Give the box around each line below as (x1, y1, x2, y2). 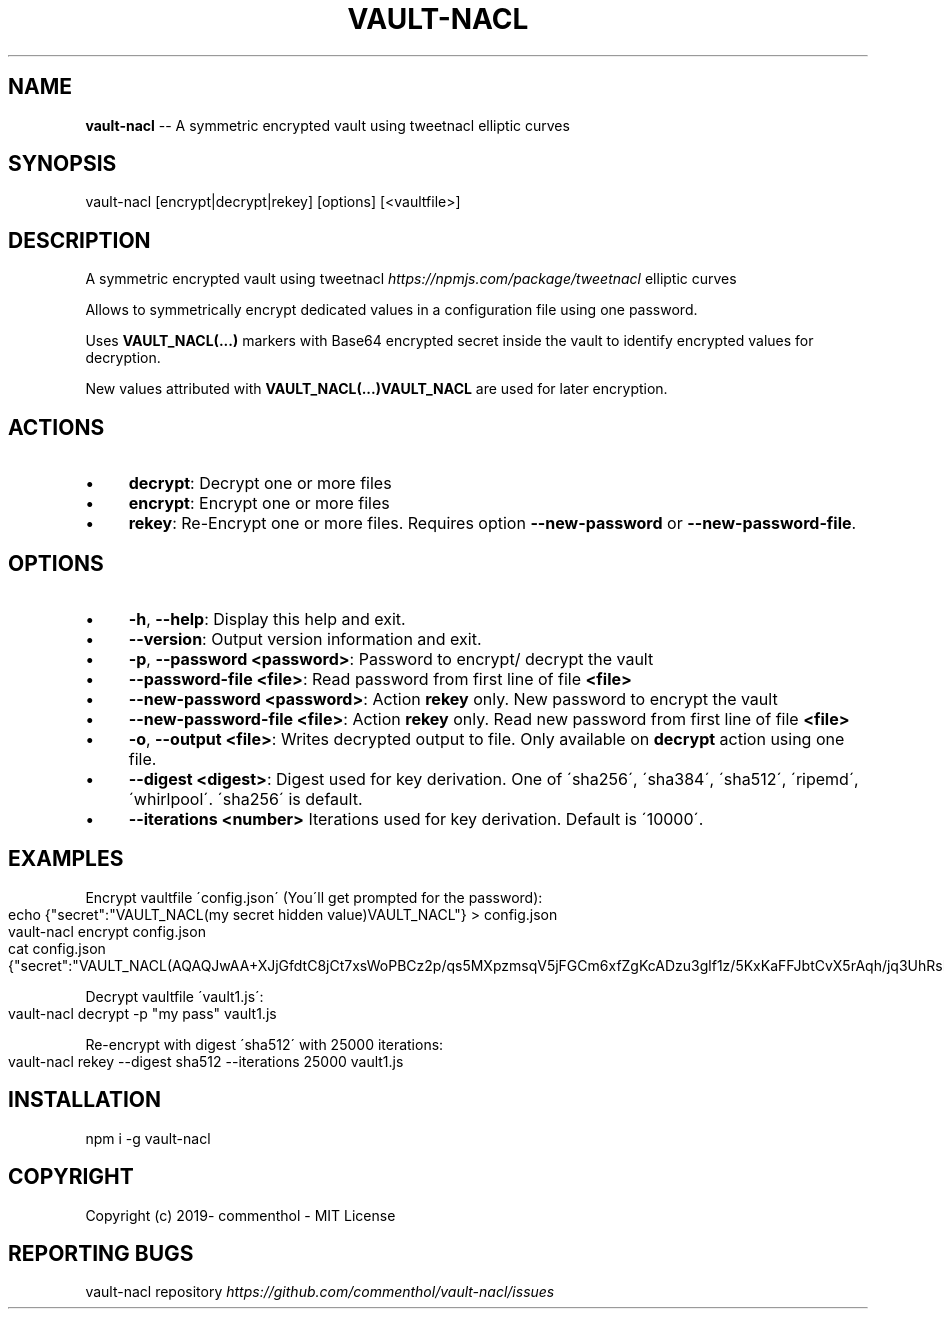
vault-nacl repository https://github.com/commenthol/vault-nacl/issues (85, 1283, 555, 1301)
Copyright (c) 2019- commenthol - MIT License (85, 1206, 396, 1224)
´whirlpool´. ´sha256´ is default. (128, 788, 363, 809)
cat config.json (8, 939, 106, 957)
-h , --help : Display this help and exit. (128, 608, 406, 629)
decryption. (85, 349, 161, 367)
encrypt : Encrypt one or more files (128, 493, 390, 514)
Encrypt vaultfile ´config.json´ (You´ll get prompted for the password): (85, 888, 543, 906)
